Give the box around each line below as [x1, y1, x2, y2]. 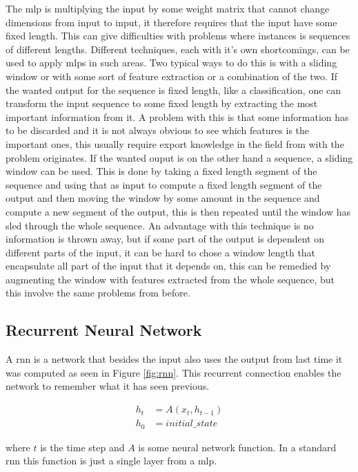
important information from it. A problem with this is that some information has [6, 109, 349, 124]
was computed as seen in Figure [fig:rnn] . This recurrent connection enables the [6, 365, 341, 379]
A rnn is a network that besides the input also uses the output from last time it [6, 352, 343, 366]
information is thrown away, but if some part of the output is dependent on [6, 232, 324, 246]
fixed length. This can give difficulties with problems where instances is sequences [6, 28, 350, 43]
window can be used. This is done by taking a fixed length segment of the [6, 164, 317, 178]
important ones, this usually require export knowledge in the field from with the [6, 136, 344, 151]
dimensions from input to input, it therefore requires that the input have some [6, 15, 337, 29]
